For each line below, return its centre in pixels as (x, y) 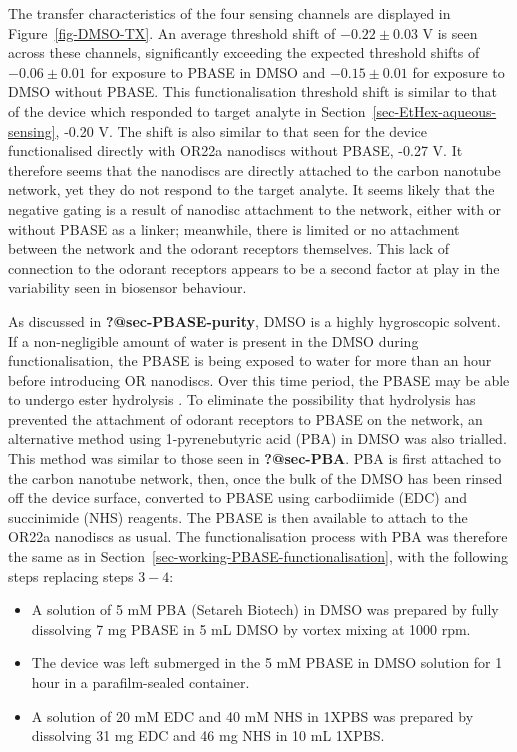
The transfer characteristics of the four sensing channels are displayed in (229, 13)
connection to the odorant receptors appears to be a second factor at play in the (254, 267)
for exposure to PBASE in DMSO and (208, 71)
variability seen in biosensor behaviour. (127, 287)
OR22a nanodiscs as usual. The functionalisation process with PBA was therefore (258, 536)
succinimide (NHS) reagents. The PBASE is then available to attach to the (238, 516)
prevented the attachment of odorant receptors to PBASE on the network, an (245, 418)
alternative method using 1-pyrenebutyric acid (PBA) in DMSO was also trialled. (257, 438)
